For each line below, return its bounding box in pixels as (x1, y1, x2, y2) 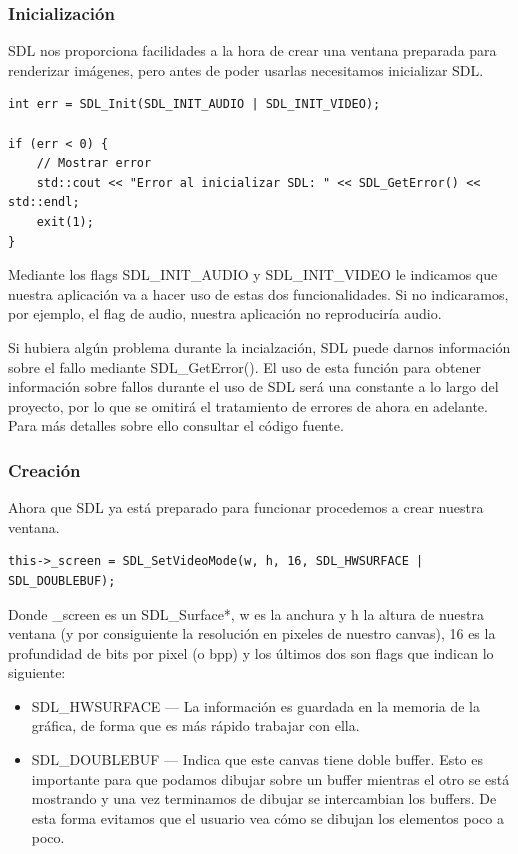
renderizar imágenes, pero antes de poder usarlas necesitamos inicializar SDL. (8, 59, 484, 80)
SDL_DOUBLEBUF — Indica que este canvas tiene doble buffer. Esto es (31, 749, 484, 770)
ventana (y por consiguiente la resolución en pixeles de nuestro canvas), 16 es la (8, 623, 496, 644)
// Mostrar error (36, 156, 152, 171)
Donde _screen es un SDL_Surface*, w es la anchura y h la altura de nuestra (8, 603, 484, 624)
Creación (8, 457, 81, 482)
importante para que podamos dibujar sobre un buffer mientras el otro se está (31, 768, 510, 789)
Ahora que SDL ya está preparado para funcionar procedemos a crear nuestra (8, 497, 484, 518)
